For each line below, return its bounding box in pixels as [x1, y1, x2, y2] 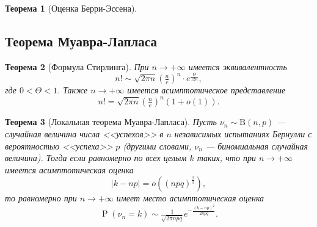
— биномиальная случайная [205, 139, 308, 152]
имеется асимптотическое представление [127, 84, 286, 96]
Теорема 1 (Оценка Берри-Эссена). [5, 2, 137, 14]
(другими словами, [123, 139, 192, 152]
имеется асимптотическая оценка [5, 163, 134, 176]
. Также [57, 84, 88, 96]
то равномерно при [5, 192, 77, 204]
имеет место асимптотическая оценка [116, 192, 264, 204]
